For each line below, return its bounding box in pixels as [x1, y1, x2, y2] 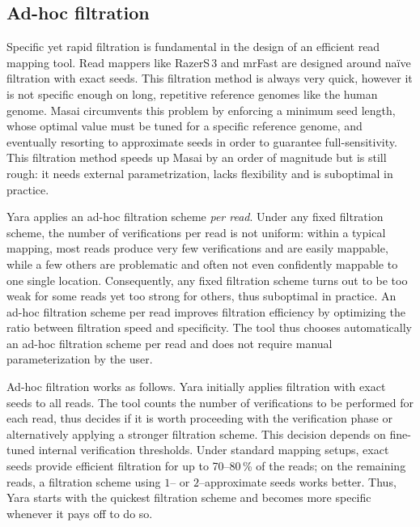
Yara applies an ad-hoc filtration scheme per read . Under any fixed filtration [6, 208, 384, 225]
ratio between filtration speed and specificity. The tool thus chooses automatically [6, 319, 412, 336]
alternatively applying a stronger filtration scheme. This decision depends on [6, 425, 386, 442]
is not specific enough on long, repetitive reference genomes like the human [6, 85, 378, 102]
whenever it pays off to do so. [6, 504, 153, 521]
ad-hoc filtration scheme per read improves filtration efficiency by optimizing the [6, 303, 406, 320]
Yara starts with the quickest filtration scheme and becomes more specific [6, 489, 371, 506]
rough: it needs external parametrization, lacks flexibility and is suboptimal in [6, 164, 393, 181]
